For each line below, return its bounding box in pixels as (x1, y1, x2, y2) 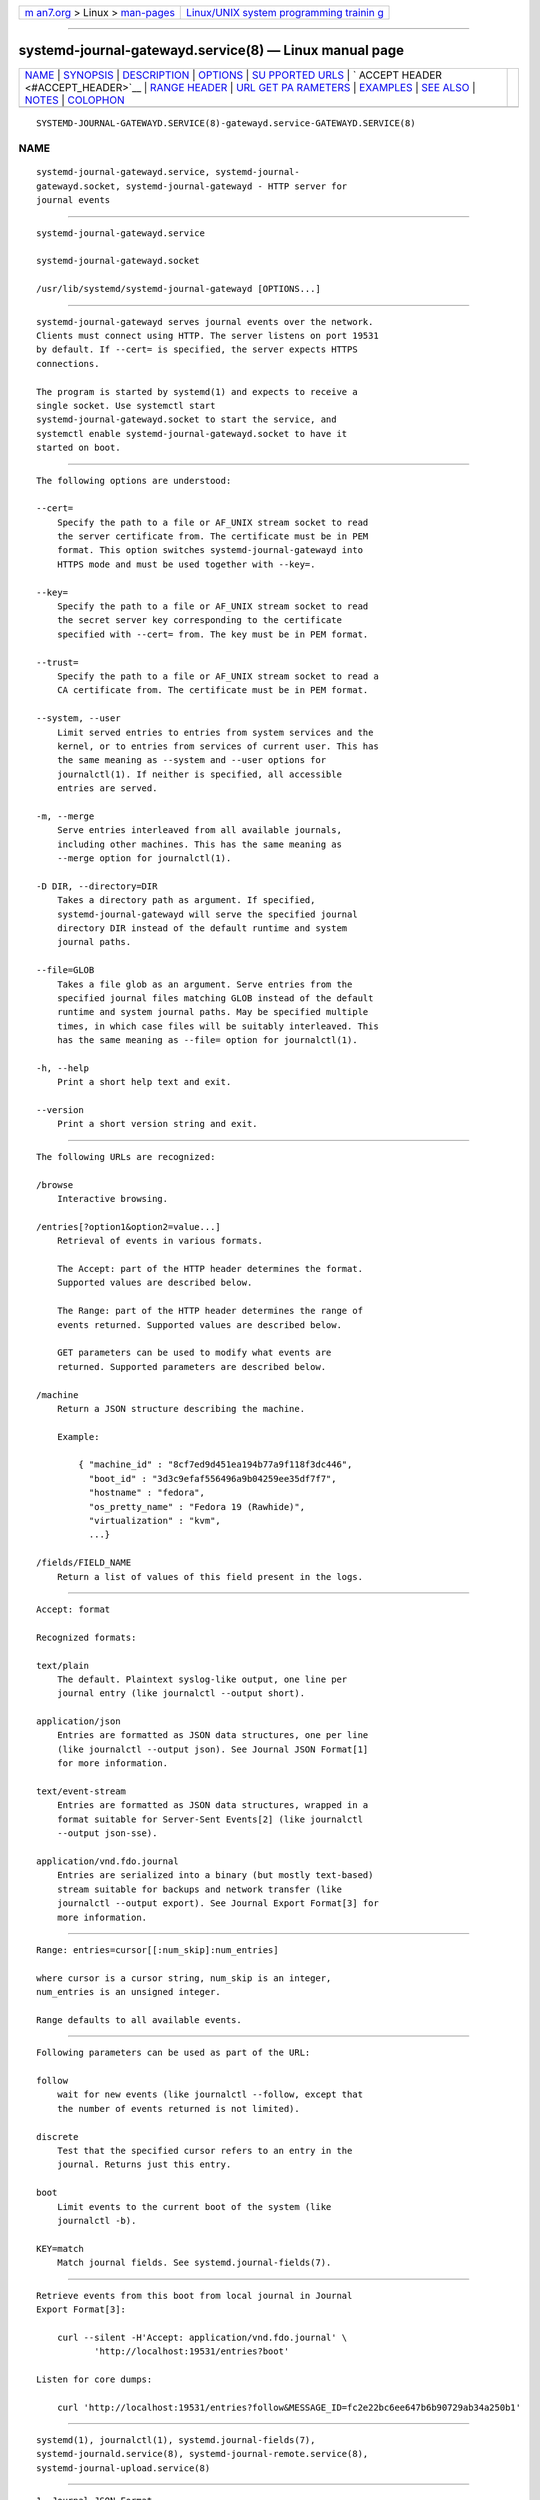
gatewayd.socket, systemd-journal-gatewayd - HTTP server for (36, 180, 348, 192)
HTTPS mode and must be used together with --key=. (56, 558, 316, 570)
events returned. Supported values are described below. (56, 1319, 342, 1330)
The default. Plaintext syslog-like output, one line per (56, 1673, 348, 1685)
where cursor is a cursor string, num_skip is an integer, (36, 1972, 332, 1984)
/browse (36, 1179, 74, 1190)
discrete (36, 2131, 79, 2142)
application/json (36, 1716, 121, 1727)
